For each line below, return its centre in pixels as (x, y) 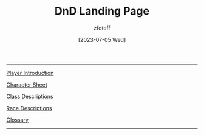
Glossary (18, 120)
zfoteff (102, 28)
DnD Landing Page (102, 11)
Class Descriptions (30, 96)
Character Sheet (27, 84)
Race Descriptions (29, 108)
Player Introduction (30, 73)
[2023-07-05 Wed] (102, 39)
